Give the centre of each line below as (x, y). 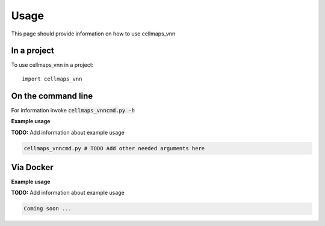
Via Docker (32, 167)
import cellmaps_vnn (52, 79)
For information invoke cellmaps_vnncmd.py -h (73, 110)
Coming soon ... (48, 209)
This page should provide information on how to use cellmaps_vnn (93, 34)
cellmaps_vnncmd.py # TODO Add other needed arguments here (114, 148)
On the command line (52, 96)
